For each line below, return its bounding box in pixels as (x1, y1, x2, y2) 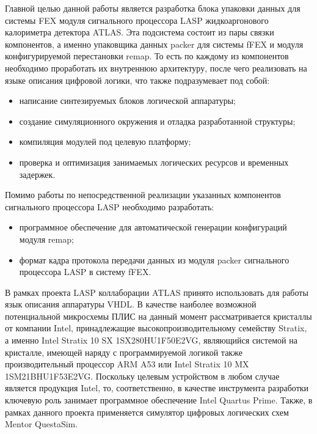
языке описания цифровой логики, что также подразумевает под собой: (5, 73, 270, 86)
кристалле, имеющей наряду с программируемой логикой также (5, 345, 242, 358)
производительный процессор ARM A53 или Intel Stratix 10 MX (5, 358, 249, 370)
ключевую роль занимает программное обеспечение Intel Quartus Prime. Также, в (5, 394, 313, 406)
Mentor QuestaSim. (5, 417, 78, 430)
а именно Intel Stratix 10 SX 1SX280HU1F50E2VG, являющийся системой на (5, 334, 297, 347)
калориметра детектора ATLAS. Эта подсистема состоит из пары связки (5, 26, 274, 39)
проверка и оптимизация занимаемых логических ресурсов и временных (19, 155, 289, 168)
